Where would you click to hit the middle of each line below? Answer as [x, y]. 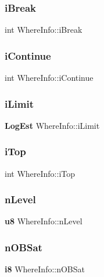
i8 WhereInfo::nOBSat [45, 269]
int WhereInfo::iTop [40, 173]
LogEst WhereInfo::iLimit [52, 125]
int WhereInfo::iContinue [49, 78]
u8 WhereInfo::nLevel [44, 221]
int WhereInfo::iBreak [44, 30]
